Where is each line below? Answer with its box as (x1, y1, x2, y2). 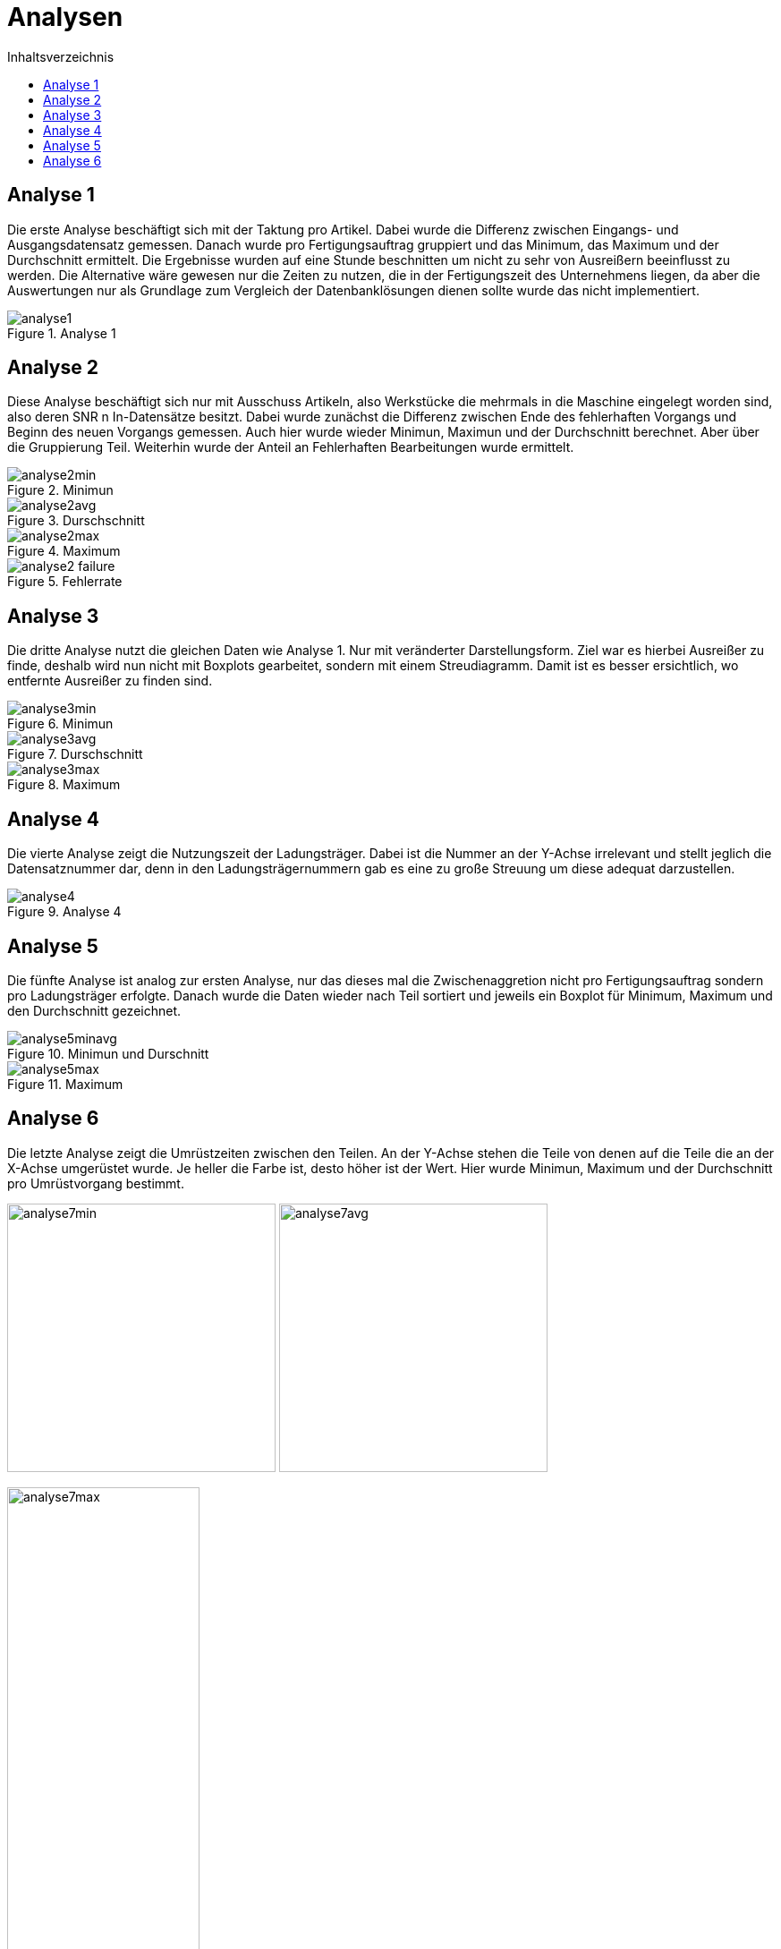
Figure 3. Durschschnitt (7, 513, 145, 529)
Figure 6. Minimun (7, 716, 114, 732)
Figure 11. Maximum (7, 1076, 123, 1092)
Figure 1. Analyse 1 (7, 325, 116, 341)
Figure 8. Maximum (7, 777, 121, 793)
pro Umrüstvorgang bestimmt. (7, 1175, 184, 1191)
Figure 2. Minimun (7, 482, 114, 498)
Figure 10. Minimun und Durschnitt (7, 1045, 209, 1061)
